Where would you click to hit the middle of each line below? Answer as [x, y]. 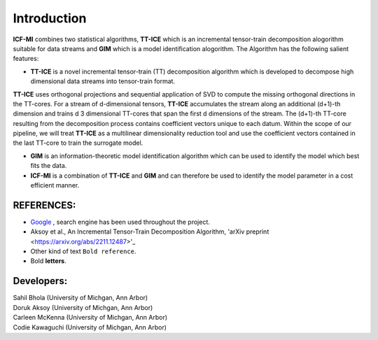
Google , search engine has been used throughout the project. [120, 222]
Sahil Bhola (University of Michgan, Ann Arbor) [80, 298]
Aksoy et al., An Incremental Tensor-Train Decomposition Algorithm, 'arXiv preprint [150, 232]
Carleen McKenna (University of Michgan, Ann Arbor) [90, 318]
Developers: [40, 281]
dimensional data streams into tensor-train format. [103, 81]
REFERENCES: [44, 205]
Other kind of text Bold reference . [83, 251]
